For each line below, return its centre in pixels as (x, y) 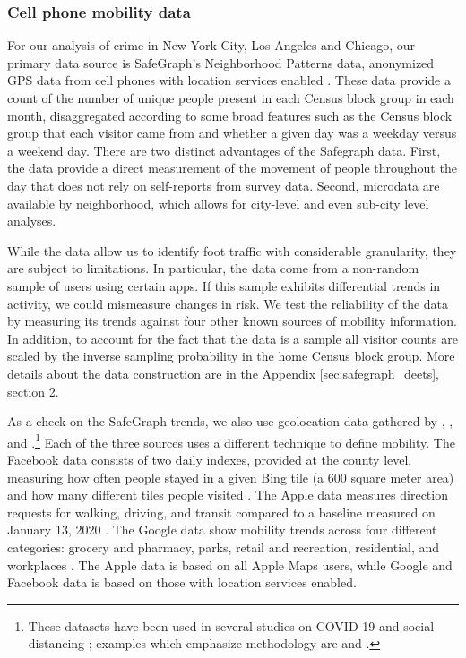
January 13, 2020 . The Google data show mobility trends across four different (222, 530)
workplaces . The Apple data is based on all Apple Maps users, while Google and (230, 564)
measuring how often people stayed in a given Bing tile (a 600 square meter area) (231, 477)
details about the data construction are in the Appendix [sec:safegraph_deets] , (223, 373)
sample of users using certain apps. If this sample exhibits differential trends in (224, 285)
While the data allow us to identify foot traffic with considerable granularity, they (232, 250)
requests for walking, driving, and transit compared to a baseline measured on (221, 512)
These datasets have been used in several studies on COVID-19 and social (231, 625)
